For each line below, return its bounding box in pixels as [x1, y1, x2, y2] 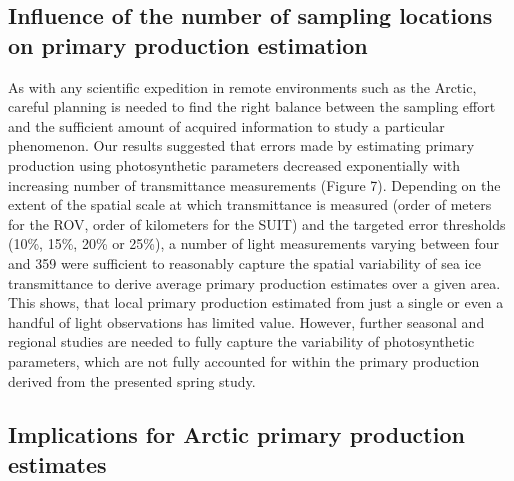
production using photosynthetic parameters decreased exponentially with [8, 154, 461, 175]
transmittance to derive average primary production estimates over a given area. [8, 272, 501, 293]
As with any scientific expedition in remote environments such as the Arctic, [8, 76, 477, 97]
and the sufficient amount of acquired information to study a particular [8, 115, 445, 136]
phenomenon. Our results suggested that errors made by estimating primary [8, 135, 475, 156]
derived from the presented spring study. [8, 370, 256, 391]
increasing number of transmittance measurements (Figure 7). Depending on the [8, 174, 501, 195]
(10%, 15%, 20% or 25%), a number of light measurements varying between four [8, 233, 500, 254]
